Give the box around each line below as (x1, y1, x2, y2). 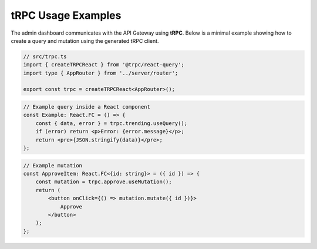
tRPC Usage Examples (11, 9, 122, 22)
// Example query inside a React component (23, 103, 151, 110)
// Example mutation (23, 162, 82, 169)
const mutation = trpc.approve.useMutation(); (35, 179, 173, 185)
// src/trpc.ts (23, 53, 67, 60)
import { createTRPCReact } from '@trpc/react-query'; (23, 62, 184, 68)
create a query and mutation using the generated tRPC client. (11, 37, 159, 44)
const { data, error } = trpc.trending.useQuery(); (35, 120, 188, 126)
